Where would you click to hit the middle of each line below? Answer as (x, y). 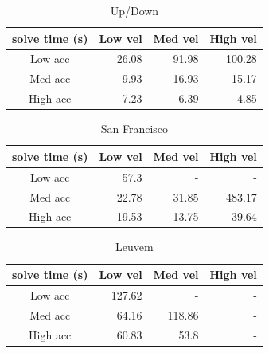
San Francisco (134, 129)
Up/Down (134, 10)
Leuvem (134, 247)
